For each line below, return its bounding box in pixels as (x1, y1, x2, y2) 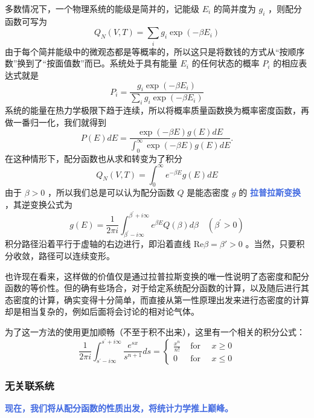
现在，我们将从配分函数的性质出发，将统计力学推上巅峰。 (5, 401, 233, 414)
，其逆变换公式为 (5, 198, 72, 210)
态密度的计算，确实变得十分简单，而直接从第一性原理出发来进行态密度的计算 (5, 293, 309, 306)
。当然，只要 (245, 237, 296, 250)
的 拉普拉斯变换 (239, 186, 301, 199)
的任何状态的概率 (191, 57, 260, 69)
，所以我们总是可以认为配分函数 (47, 186, 175, 199)
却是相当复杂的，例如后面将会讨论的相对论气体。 (5, 305, 199, 318)
